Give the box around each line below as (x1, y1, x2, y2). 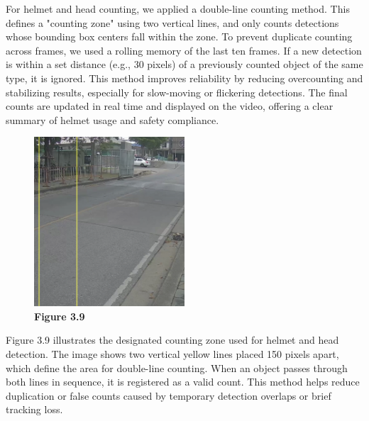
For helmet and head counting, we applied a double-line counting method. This (6, 1, 350, 16)
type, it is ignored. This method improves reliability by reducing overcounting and (6, 70, 363, 85)
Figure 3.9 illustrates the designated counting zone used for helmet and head (6, 332, 339, 347)
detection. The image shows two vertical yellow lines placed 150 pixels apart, (6, 346, 339, 361)
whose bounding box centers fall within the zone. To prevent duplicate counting (6, 29, 353, 44)
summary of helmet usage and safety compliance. (6, 112, 219, 127)
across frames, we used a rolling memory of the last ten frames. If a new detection (6, 43, 362, 57)
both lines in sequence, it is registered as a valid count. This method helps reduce (6, 374, 360, 389)
